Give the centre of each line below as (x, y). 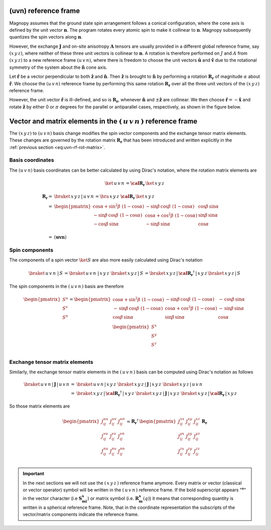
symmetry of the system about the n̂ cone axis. (58, 67)
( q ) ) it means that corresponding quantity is (188, 498)
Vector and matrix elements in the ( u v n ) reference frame (103, 121)
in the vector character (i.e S (52, 498)
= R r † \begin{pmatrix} (151, 422)
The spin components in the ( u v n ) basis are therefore (66, 287)
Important (34, 474)
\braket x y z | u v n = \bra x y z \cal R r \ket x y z (104, 197)
